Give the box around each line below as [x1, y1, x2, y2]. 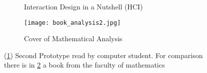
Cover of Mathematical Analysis [24, 33, 122, 44]
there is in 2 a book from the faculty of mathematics [4, 60, 165, 70]
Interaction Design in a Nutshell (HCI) [24, 1, 143, 11]
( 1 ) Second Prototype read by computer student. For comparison [4, 50, 203, 60]
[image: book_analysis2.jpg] [24, 19, 121, 26]
